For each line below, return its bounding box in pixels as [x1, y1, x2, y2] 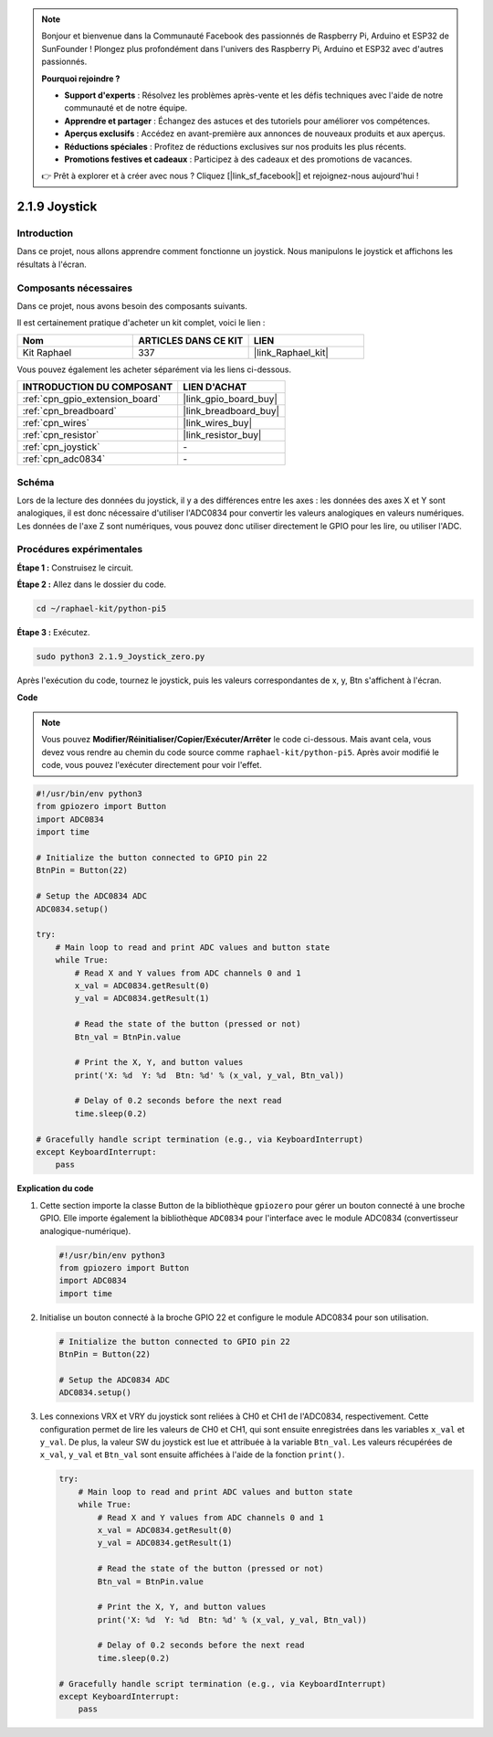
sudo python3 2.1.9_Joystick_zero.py [36, 652, 205, 662]
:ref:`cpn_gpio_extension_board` [22, 393, 162, 406]
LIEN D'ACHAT [183, 380, 247, 393]
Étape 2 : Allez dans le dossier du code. [16, 579, 167, 590]
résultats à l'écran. [16, 259, 87, 270]
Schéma [16, 475, 55, 488]
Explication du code [16, 1183, 94, 1194]
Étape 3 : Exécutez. [16, 627, 90, 638]
